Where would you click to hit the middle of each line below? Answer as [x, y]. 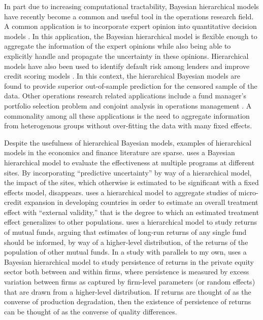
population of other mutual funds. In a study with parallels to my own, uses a [125, 252]
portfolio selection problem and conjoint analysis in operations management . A [128, 105]
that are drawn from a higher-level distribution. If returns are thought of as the [128, 291]
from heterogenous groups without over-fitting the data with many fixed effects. [128, 126]
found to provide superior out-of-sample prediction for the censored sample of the [131, 85]
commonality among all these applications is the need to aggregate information [127, 115]
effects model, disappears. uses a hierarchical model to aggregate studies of [120, 192]
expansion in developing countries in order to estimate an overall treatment [141, 202]
